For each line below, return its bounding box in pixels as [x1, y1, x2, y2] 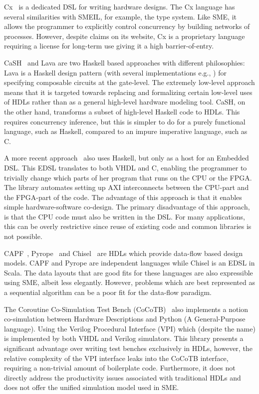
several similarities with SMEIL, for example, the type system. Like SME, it [4, 11, 237, 21]
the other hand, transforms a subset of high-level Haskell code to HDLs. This [4, 106, 240, 116]
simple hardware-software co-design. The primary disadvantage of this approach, [4, 201, 250, 212]
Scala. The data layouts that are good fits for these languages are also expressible [4, 267, 253, 277]
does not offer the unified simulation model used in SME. [4, 382, 179, 392]
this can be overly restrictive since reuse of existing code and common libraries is [4, 221, 252, 231]
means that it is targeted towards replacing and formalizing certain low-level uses [4, 86, 253, 97]
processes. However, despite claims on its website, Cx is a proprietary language [4, 30, 245, 41]
